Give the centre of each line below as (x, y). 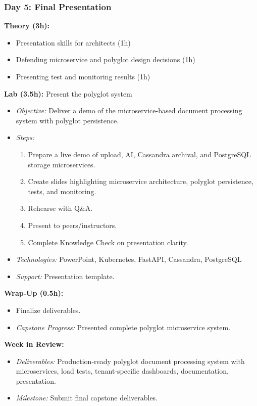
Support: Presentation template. (65, 276)
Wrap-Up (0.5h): (34, 293)
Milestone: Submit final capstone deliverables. (87, 398)
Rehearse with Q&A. (60, 208)
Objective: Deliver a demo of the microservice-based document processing (129, 110)
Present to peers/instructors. (72, 225)
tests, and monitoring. (62, 191)
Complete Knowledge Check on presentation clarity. (108, 242)
